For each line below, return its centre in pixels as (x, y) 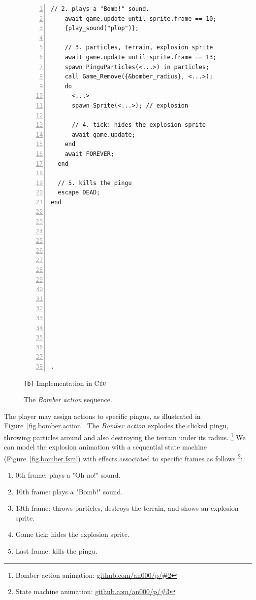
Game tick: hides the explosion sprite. (72, 534)
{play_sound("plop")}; (102, 28)
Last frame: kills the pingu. (56, 551)
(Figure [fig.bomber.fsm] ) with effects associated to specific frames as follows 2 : (123, 457)
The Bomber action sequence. (68, 399)
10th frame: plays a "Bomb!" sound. (69, 491)
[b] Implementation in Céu (65, 383)
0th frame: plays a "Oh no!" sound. (68, 475)
